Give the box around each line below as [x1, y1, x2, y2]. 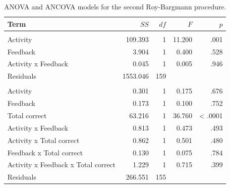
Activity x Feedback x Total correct [7, 159, 116, 170]
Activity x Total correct [7, 135, 80, 145]
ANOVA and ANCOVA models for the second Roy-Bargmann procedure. [4, 1, 227, 11]
